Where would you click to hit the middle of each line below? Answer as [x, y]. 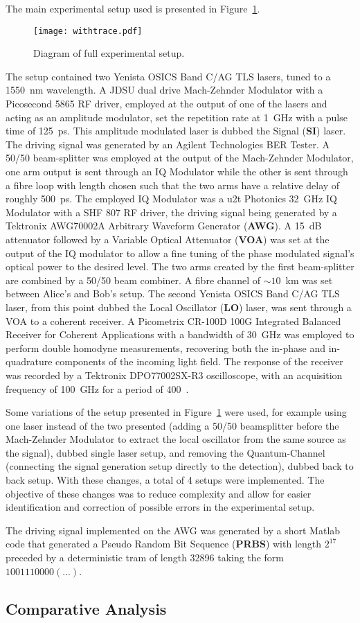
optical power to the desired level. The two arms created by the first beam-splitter [180, 266]
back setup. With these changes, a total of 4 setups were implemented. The [165, 480]
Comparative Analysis [86, 608]
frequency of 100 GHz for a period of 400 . [97, 388]
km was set [309, 280]
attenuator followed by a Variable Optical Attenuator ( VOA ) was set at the [168, 239]
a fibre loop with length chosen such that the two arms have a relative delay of [173, 185]
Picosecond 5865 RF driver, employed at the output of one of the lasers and [166, 104]
